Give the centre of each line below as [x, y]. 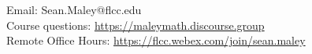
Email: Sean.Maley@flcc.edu [74, 9]
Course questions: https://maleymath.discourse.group [136, 25]
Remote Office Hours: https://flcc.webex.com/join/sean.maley [156, 40]
